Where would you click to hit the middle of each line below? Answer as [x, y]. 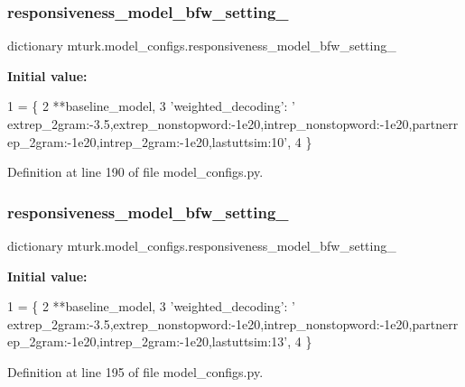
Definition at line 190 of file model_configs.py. [135, 172]
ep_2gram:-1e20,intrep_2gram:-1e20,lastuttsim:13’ [148, 341]
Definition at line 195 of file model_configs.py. [135, 371]
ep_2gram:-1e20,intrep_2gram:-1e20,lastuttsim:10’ [148, 141]
